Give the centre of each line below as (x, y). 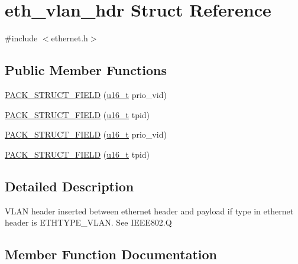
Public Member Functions (86, 70)
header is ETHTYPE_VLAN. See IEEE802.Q (88, 222)
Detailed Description (69, 186)
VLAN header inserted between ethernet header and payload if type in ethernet (149, 211)
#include (21, 38)
